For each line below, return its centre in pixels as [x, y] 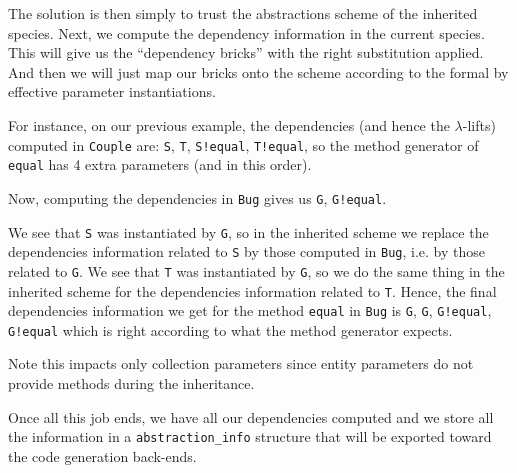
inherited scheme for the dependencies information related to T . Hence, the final [252, 290]
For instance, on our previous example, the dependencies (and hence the [229, 124]
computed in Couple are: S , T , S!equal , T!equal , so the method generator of [243, 144]
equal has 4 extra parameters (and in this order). [160, 164]
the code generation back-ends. [102, 455]
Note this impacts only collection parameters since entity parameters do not [241, 363]
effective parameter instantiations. [112, 91]
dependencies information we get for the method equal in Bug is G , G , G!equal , [250, 310]
